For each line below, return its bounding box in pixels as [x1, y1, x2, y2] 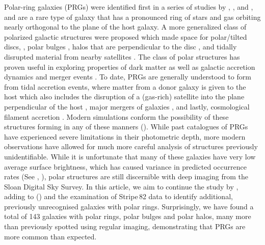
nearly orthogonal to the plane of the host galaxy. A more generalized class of [4, 21, 247, 32]
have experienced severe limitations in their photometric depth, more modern [4, 131, 246, 142]
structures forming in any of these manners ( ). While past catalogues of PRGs [4, 121, 248, 132]
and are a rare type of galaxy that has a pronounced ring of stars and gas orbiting [4, 11, 261, 22]
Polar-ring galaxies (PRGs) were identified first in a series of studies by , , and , [4, 2, 253, 12]
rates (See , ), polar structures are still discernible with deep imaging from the [4, 171, 248, 182]
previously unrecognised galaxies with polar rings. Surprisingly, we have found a [4, 201, 254, 211]
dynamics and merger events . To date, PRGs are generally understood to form [4, 71, 251, 82]
